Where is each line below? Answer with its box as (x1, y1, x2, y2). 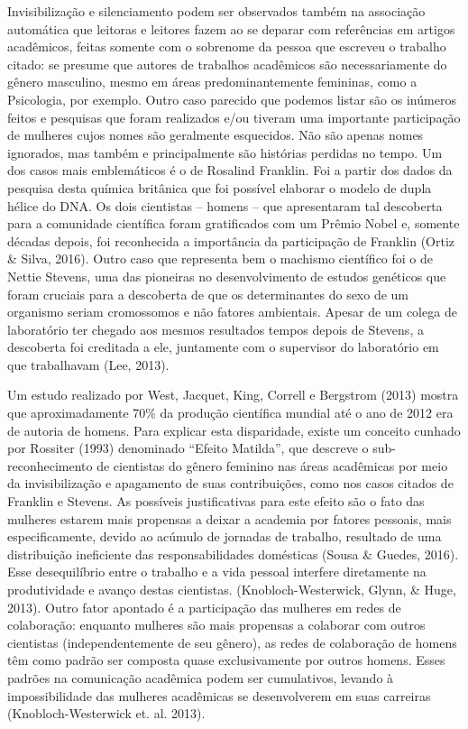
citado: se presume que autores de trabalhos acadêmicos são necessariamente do (7, 54, 447, 73)
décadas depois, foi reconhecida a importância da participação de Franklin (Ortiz (7, 231, 455, 250)
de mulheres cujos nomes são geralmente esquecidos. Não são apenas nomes (7, 125, 424, 144)
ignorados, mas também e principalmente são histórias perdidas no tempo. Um (7, 143, 443, 161)
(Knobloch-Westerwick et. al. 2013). (7, 704, 206, 723)
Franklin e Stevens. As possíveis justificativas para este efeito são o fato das (7, 492, 425, 511)
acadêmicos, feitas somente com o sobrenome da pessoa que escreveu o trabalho (7, 37, 446, 56)
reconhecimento (7, 456, 93, 475)
